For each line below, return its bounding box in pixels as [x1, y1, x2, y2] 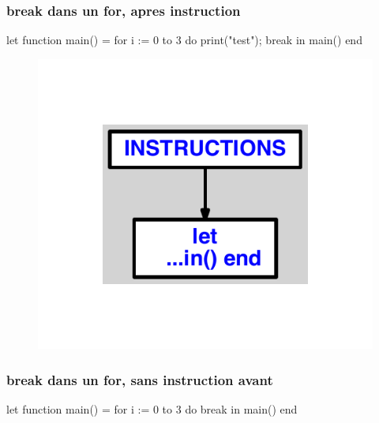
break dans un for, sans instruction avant [6, 369, 273, 389]
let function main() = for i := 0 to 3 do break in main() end [6, 401, 298, 417]
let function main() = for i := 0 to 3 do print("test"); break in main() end [6, 32, 362, 48]
